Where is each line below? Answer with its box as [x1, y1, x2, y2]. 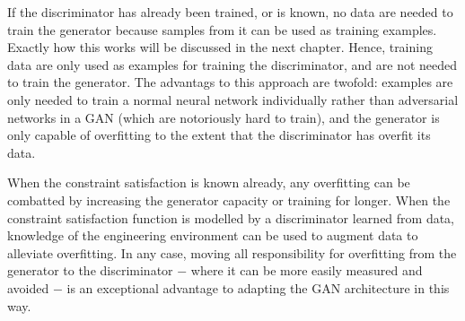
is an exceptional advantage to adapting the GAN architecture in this [66, 278, 450, 297]
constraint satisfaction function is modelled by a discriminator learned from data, [7, 208, 455, 227]
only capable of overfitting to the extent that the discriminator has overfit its [7, 126, 431, 144]
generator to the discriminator [7, 261, 173, 280]
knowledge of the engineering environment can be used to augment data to [7, 226, 418, 245]
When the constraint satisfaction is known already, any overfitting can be [7, 173, 410, 192]
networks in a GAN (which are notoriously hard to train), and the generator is [7, 108, 440, 126]
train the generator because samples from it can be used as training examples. [7, 20, 437, 39]
